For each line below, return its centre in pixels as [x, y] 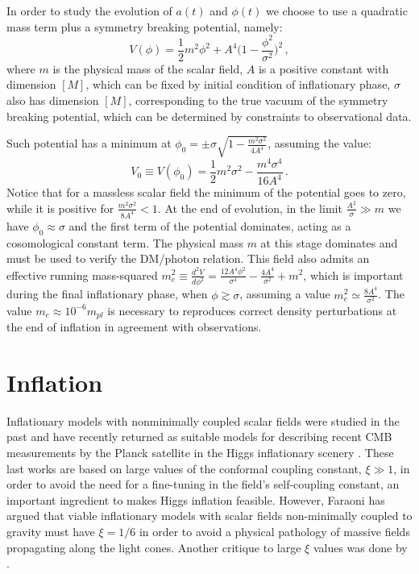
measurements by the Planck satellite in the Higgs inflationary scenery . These [200, 453]
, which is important [353, 275]
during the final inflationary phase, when [107, 294]
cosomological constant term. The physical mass [125, 242]
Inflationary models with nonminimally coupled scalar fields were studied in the [203, 420]
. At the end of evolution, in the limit [250, 208]
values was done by [360, 547]
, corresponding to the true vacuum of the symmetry [258, 100]
